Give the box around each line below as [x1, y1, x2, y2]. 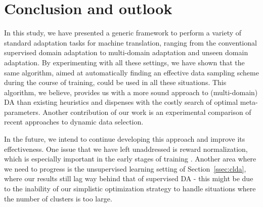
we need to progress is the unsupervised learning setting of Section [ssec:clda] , [4, 163, 246, 174]
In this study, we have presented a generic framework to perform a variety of [4, 27, 242, 38]
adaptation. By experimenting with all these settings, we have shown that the [4, 57, 245, 67]
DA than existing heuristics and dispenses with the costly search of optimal [4, 97, 238, 107]
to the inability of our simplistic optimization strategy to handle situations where [4, 183, 256, 194]
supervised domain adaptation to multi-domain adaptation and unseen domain [4, 47, 248, 58]
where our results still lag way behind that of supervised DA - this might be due [4, 173, 253, 184]
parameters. [4, 106, 40, 117]
